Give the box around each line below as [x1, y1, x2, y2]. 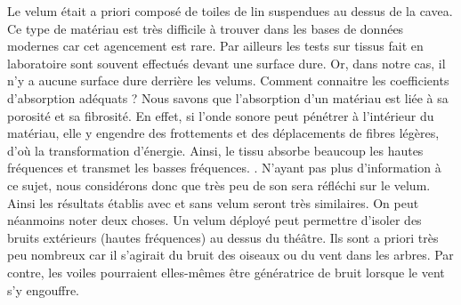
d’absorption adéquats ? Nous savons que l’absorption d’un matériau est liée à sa [7, 88, 449, 107]
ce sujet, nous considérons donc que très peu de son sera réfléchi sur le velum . [7, 175, 431, 194]
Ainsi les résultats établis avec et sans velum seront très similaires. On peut [7, 193, 419, 212]
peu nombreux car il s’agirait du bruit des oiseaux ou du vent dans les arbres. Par [7, 245, 454, 264]
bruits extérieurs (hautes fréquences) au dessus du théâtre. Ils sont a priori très [7, 228, 439, 246]
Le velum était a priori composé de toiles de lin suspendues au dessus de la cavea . [7, 2, 453, 20]
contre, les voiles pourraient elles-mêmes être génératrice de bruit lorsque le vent [7, 262, 445, 281]
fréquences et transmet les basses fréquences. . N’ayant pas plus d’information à [7, 158, 441, 177]
